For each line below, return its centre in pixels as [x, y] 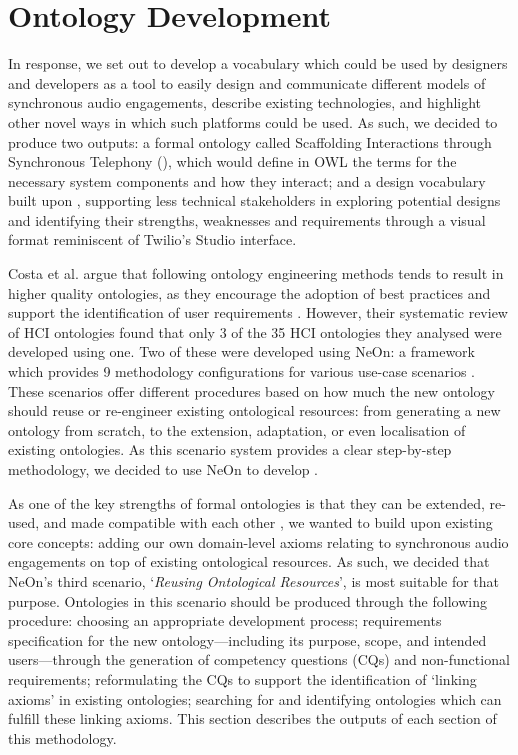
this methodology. [62, 737]
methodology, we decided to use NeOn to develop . [163, 469]
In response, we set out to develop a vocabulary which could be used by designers [258, 63]
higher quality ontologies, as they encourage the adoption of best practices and [249, 292]
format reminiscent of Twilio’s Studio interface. [152, 239]
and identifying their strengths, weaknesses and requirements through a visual [247, 219]
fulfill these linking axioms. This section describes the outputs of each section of [252, 718]
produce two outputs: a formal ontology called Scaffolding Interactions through [250, 141]
